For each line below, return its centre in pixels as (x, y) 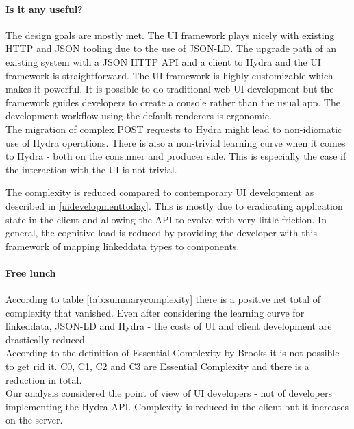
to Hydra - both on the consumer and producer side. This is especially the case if (176, 156)
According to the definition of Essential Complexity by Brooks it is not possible (173, 353)
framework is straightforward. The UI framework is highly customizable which (169, 75)
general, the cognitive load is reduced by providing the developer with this (161, 233)
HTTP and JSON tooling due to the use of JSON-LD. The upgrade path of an (171, 48)
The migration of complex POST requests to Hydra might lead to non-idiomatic (174, 128)
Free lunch (31, 272)
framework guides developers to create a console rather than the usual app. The (173, 102)
